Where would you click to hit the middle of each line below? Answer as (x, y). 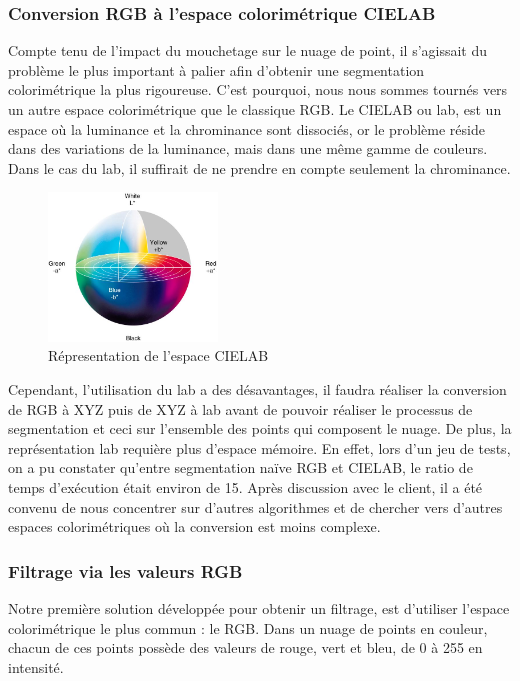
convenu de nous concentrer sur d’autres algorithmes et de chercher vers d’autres (255, 506)
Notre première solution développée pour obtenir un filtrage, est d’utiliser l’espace (259, 607)
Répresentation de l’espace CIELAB (158, 355)
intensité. (36, 666)
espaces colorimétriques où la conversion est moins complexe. (194, 526)
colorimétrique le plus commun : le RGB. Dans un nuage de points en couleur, (248, 627)
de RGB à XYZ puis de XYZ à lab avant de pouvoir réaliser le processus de (240, 408)
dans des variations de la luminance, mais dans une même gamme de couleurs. (248, 148)
